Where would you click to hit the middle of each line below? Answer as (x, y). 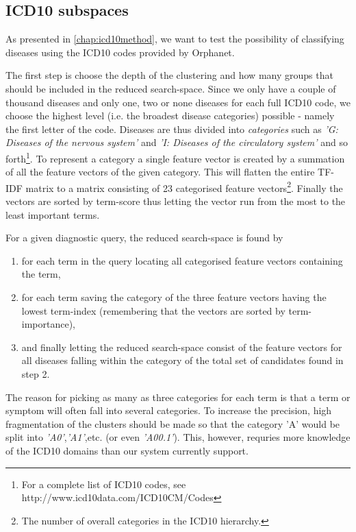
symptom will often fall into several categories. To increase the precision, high (169, 410)
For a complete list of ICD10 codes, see (104, 484)
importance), (49, 324)
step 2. (36, 373)
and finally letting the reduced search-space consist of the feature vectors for (182, 347)
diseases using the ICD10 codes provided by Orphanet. (120, 52)
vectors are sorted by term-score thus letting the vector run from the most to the (176, 201)
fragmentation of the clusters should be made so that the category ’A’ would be (173, 423)
